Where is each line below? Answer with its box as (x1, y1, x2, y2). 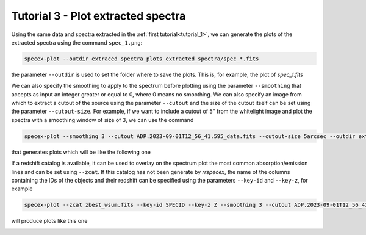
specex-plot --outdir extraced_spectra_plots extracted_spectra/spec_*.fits (24, 55, 259, 62)
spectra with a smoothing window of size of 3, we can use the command (11, 116, 194, 123)
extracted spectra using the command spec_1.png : (11, 38, 143, 46)
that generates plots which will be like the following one (11, 148, 151, 156)
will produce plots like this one (11, 217, 88, 225)
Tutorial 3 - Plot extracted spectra (11, 9, 186, 23)
